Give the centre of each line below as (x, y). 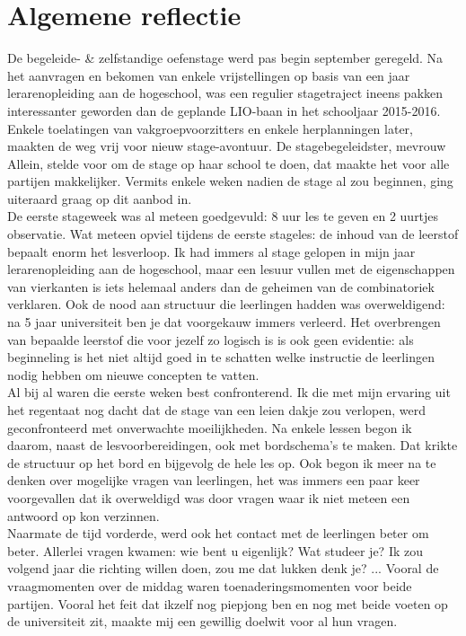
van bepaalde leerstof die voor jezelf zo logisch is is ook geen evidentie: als (211, 339)
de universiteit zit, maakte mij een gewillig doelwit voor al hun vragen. (202, 621)
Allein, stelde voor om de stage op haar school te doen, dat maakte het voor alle (229, 163)
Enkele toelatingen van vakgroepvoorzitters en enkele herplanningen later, (210, 128)
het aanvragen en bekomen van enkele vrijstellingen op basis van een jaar (209, 75)
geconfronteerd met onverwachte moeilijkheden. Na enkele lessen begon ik (210, 427)
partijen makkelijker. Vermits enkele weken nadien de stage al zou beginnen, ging (230, 181)
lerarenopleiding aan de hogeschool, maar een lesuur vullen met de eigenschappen (231, 269)
